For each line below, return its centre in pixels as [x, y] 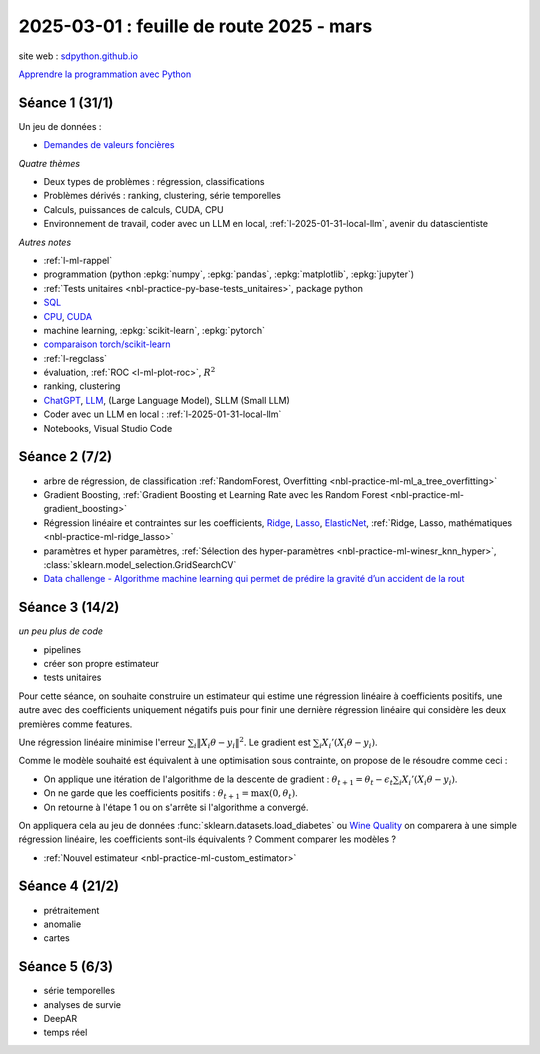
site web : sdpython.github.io [78, 56]
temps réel [65, 1032]
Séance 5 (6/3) [66, 966]
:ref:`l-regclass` [75, 358]
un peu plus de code [61, 631]
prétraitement [71, 910]
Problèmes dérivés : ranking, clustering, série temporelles [162, 196]
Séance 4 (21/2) [69, 886]
